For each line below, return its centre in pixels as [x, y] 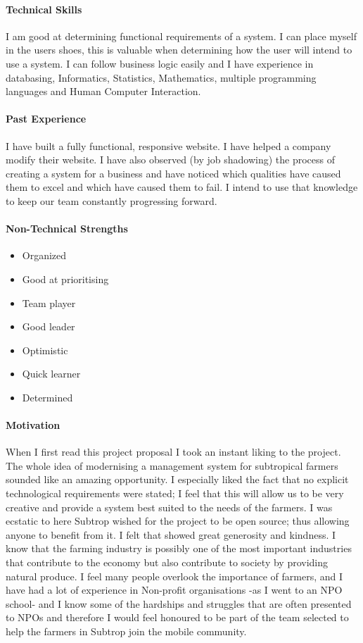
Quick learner [51, 374]
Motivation [33, 425]
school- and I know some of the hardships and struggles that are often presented [179, 603]
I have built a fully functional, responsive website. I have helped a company [168, 145]
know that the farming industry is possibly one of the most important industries [179, 548]
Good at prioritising [65, 279]
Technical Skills [44, 9]
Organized [44, 255]
